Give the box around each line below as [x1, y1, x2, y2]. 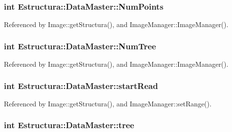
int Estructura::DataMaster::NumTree [4, 40, 156, 52]
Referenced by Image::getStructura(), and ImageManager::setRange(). [4, 98, 212, 108]
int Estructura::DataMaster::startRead [4, 79, 158, 91]
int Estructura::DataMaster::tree [4, 119, 134, 131]
